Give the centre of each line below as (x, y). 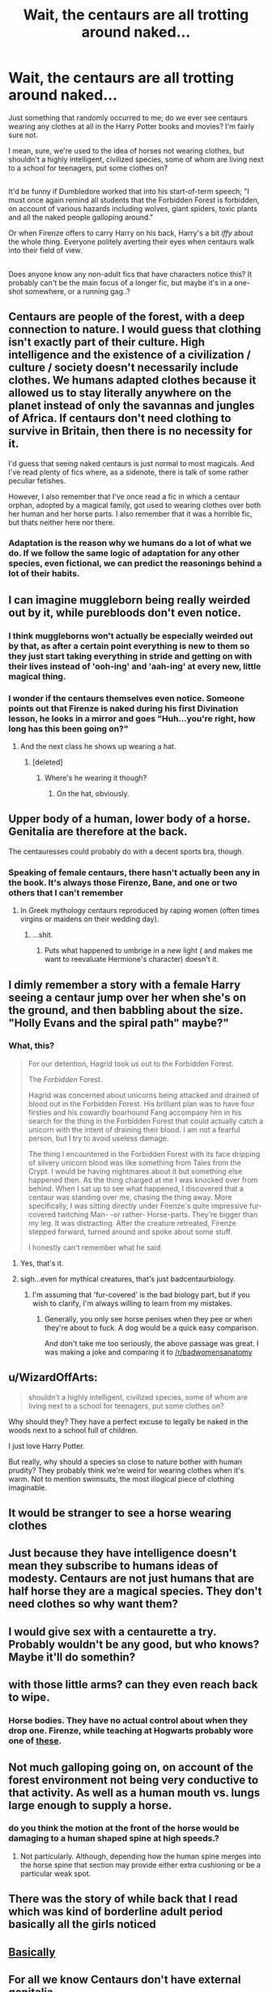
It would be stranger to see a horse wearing (120, 1513)
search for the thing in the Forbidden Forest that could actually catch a (146, 1121)
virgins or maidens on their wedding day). (89, 919)
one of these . (35, 1741)
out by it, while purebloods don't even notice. (125, 612)
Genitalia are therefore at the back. (98, 831)
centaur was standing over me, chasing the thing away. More (130, 1197)
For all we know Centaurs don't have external (125, 1980)
